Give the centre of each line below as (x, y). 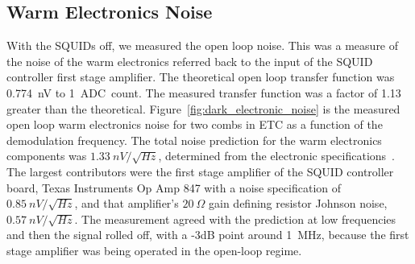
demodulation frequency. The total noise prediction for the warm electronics (194, 140)
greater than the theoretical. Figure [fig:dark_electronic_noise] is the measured (203, 108)
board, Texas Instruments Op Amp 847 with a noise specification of (174, 187)
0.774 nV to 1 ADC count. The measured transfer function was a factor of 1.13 (204, 92)
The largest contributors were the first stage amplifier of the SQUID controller (200, 171)
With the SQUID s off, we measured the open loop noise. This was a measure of (203, 45)
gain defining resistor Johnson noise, (298, 203)
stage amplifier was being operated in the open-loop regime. (154, 250)
